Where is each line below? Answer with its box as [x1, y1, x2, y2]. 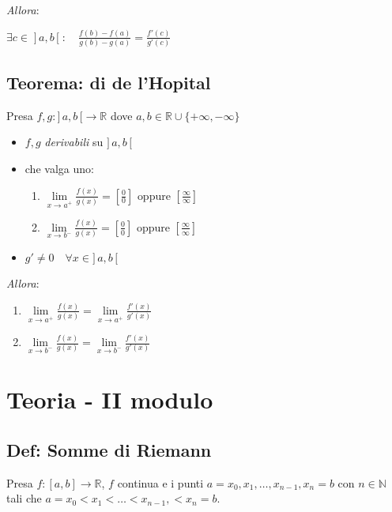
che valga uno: [24, 160, 94, 176]
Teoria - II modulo [6, 383, 213, 416]
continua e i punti [117, 474, 204, 491]
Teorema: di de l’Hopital [6, 70, 211, 94]
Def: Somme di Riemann [6, 438, 212, 462]
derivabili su [44, 134, 104, 150]
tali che [6, 490, 42, 506]
